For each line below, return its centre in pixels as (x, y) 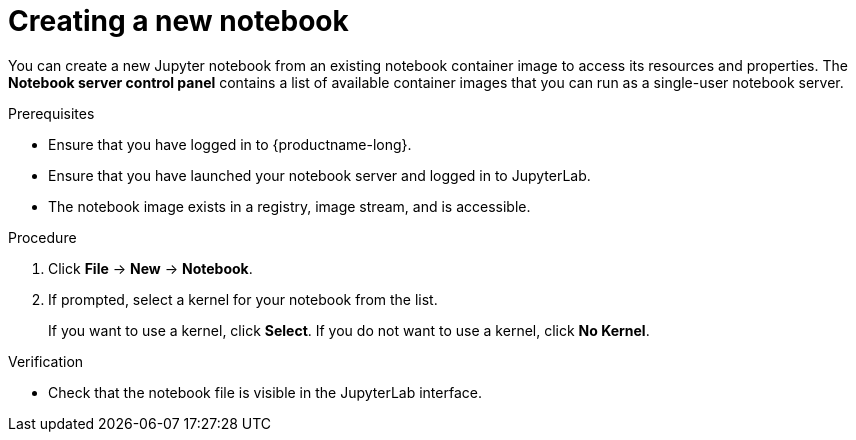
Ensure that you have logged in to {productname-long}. (230, 144)
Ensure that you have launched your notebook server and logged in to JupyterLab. (319, 175)
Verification (46, 361)
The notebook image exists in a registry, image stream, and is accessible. (289, 206)
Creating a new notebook (178, 21)
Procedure (42, 237)
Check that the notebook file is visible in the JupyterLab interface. (265, 392)
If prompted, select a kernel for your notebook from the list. (243, 299)
